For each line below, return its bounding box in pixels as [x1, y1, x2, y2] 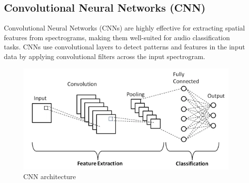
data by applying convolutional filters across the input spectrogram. [4, 51, 205, 61]
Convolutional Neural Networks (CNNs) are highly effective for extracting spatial [4, 23, 245, 33]
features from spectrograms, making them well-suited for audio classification [4, 32, 230, 42]
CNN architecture [23, 171, 76, 181]
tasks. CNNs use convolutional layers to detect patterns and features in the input [4, 42, 245, 52]
